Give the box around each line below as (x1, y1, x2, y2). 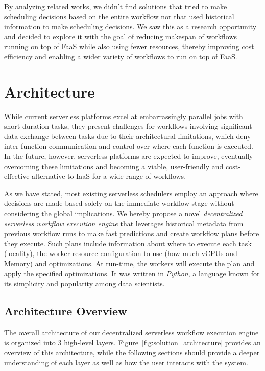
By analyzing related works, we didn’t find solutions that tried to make (4, 1, 227, 11)
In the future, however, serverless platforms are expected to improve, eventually (4, 151, 253, 161)
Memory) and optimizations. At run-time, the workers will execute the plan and (4, 258, 255, 268)
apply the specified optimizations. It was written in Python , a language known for (4, 268, 260, 279)
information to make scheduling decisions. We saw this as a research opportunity (4, 21, 257, 32)
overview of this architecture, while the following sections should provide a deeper (4, 347, 260, 358)
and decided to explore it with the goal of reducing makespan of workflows (4, 31, 237, 41)
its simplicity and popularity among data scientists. (4, 278, 165, 289)
